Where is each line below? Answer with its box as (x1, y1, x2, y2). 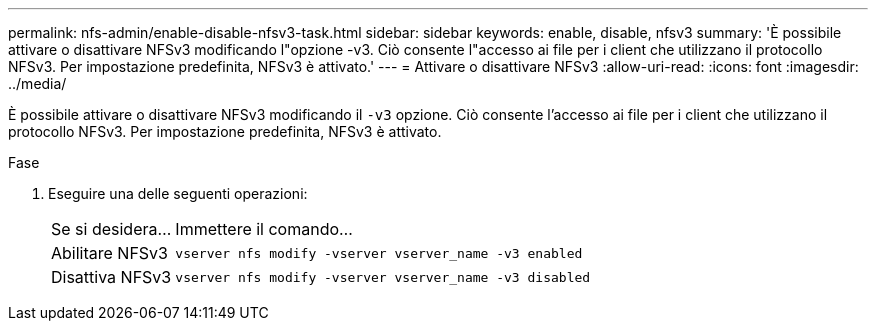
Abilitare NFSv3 (51, 243, 168, 263)
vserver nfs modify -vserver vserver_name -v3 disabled (175, 269, 591, 285)
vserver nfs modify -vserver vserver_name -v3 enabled (175, 245, 583, 261)
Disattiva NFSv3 (51, 267, 172, 287)
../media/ (8, 75, 67, 92)
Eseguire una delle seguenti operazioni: (48, 185, 308, 202)
